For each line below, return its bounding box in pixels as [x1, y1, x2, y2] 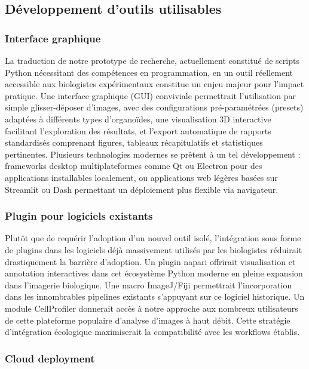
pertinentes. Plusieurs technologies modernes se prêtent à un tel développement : [5, 147, 301, 160]
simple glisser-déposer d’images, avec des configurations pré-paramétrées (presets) [5, 101, 304, 113]
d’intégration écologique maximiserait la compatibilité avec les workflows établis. [5, 325, 300, 338]
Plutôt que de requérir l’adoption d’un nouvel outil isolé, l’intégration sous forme [5, 232, 301, 244]
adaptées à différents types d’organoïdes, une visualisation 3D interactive [5, 112, 271, 125]
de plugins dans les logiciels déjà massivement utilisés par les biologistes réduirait [5, 243, 302, 256]
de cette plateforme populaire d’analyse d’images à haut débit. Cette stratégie [5, 313, 290, 326]
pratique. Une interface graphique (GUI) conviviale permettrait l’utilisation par [5, 89, 296, 102]
